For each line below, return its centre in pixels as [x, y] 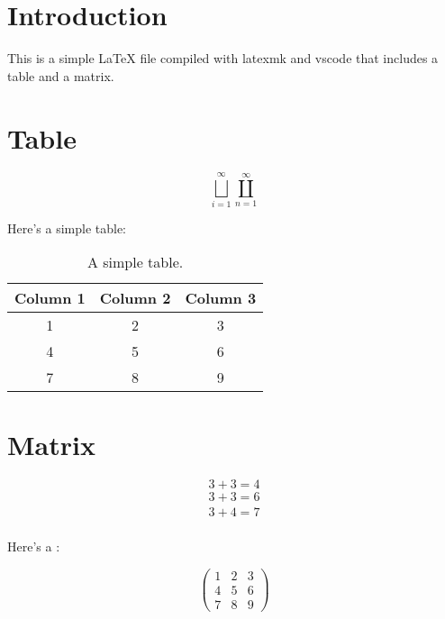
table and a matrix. [61, 75]
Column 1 [50, 298]
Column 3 [221, 298]
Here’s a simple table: [67, 228]
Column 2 [135, 298]
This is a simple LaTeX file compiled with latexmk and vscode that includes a [223, 58]
